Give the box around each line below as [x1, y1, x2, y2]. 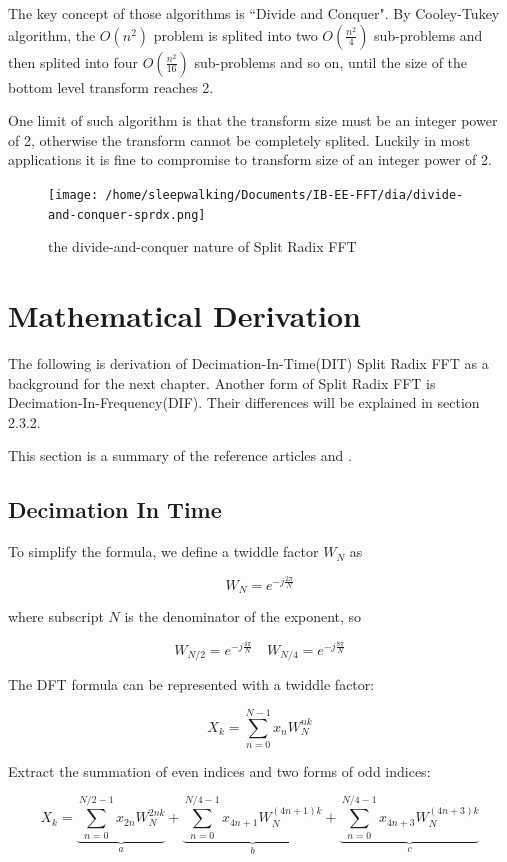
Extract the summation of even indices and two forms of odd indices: [8, 760, 431, 781]
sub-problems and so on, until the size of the [194, 51, 468, 72]
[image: [48, 187, 99, 202]
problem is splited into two [153, 24, 318, 45]
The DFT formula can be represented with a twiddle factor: [8, 674, 375, 695]
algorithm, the [8, 24, 96, 45]
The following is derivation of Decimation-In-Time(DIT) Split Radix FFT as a [8, 353, 489, 373]
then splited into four [8, 51, 139, 72]
